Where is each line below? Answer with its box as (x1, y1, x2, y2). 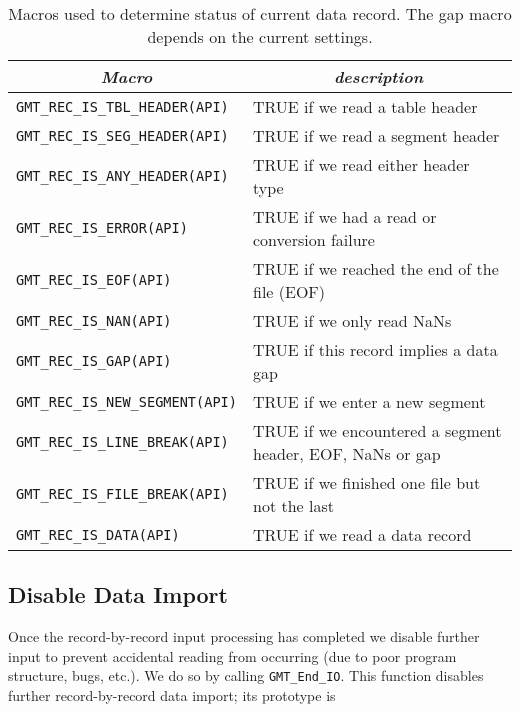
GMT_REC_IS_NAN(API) (16, 312, 172, 329)
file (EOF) (252, 280, 326, 303)
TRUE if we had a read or (252, 205, 437, 228)
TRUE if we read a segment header (252, 124, 500, 147)
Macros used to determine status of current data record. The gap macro (8, 2, 512, 25)
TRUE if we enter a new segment (252, 390, 486, 413)
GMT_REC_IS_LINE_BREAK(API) (16, 434, 229, 450)
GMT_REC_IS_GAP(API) (16, 353, 172, 369)
